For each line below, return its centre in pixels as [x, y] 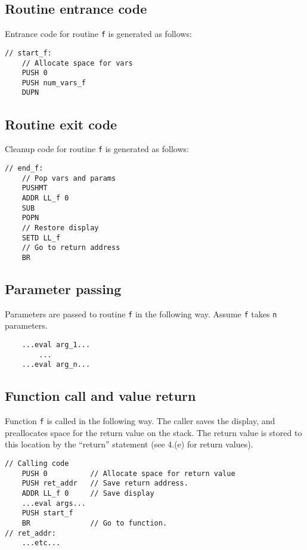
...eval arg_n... [56, 365]
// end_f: [24, 168]
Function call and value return [100, 396]
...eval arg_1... [56, 345]
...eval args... [54, 503]
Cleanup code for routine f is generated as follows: [97, 149]
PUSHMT [35, 188]
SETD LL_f [41, 238]
